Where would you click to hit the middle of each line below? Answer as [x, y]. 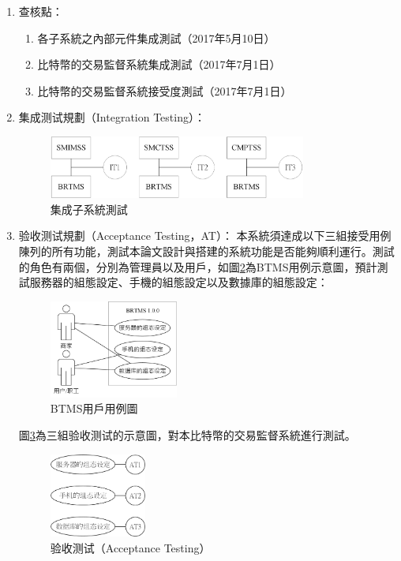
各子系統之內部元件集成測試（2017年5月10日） [156, 37]
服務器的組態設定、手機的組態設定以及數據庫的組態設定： [179, 282]
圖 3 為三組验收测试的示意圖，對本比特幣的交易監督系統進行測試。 [187, 435]
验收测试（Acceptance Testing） [130, 548]
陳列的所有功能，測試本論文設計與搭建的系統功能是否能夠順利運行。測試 [206, 251]
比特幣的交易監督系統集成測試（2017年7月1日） [159, 64]
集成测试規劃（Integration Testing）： [112, 117]
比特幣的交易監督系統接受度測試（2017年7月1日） [165, 90]
